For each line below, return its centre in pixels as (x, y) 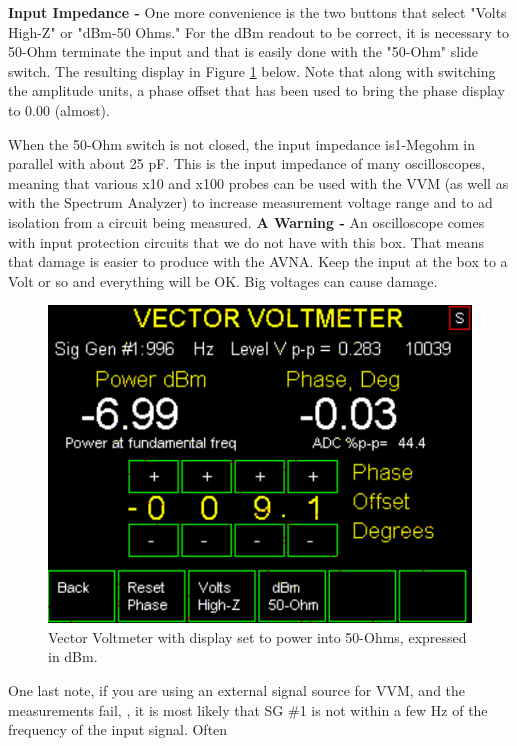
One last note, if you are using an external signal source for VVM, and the (237, 689)
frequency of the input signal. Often (118, 729)
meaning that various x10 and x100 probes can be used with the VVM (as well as (258, 182)
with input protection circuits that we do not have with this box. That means (246, 241)
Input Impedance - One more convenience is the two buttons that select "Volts (257, 12)
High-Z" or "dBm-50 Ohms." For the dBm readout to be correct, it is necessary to (258, 31)
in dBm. (73, 656)
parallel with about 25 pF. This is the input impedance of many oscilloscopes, (247, 163)
